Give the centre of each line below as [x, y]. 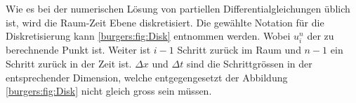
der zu [321, 36]
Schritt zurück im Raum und [239, 50]
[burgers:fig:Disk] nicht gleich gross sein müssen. [109, 91]
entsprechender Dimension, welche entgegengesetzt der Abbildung [147, 77]
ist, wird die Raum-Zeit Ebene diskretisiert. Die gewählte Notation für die [165, 22]
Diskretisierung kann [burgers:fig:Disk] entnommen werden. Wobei [148, 36]
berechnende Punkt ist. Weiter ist [78, 50]
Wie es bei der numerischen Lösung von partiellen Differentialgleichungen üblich [178, 8]
